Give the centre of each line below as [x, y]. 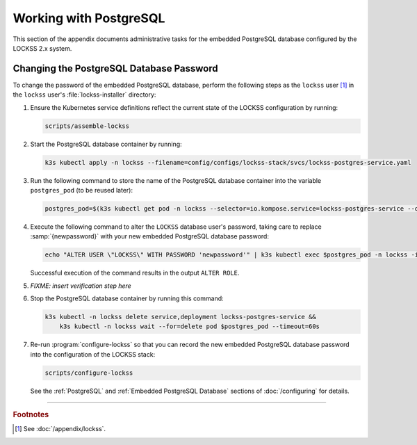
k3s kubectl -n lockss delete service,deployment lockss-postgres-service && [180, 317]
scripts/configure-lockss [89, 373]
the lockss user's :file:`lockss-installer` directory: [84, 95]
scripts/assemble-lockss [87, 126]
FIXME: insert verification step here [81, 286]
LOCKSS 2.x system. [42, 48]
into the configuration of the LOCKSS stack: [93, 354]
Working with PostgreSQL [89, 18]
